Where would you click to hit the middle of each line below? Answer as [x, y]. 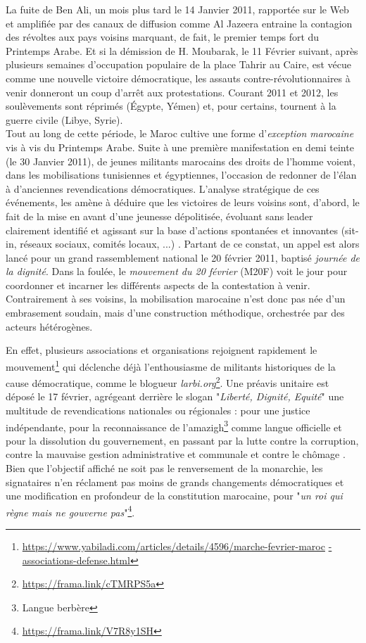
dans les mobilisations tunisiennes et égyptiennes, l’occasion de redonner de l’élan [181, 175]
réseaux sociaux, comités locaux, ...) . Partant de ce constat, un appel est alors [190, 244]
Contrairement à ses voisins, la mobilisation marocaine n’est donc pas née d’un [176, 299]
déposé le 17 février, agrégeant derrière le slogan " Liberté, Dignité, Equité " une [175, 396]
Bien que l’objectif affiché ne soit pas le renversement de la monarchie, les [164, 467]
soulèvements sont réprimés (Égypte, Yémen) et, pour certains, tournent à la [171, 106]
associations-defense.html [76, 560]
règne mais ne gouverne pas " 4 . [70, 511]
